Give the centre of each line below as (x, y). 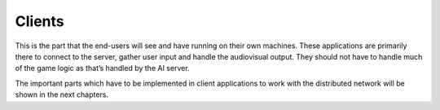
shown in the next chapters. (62, 95)
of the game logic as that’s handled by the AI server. (103, 68)
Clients (40, 21)
